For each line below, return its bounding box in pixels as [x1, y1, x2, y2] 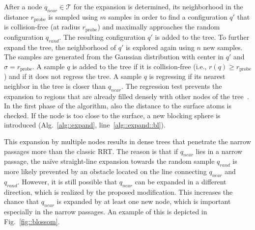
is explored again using [125, 42, 195, 52]
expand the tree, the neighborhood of [4, 42, 116, 52]
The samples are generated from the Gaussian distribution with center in [4, 51, 224, 62]
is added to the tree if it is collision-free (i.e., [72, 61, 207, 71]
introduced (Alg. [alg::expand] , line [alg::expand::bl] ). [4, 120, 166, 130]
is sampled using [48, 11, 98, 22]
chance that [4, 196, 39, 206]
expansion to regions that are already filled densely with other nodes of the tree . [4, 91, 249, 101]
